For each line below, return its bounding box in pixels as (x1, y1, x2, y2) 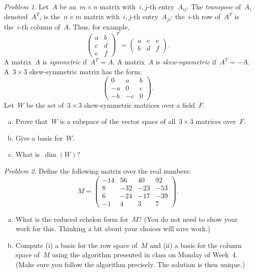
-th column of (19, 21, 61, 31)
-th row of (190, 11, 221, 22)
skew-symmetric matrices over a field (84, 99, 195, 110)
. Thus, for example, (68, 21, 130, 31)
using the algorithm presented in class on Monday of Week (52, 249, 229, 260)
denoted (4, 11, 28, 22)
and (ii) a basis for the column (150, 240, 242, 250)
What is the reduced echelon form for (15, 213, 128, 224)
